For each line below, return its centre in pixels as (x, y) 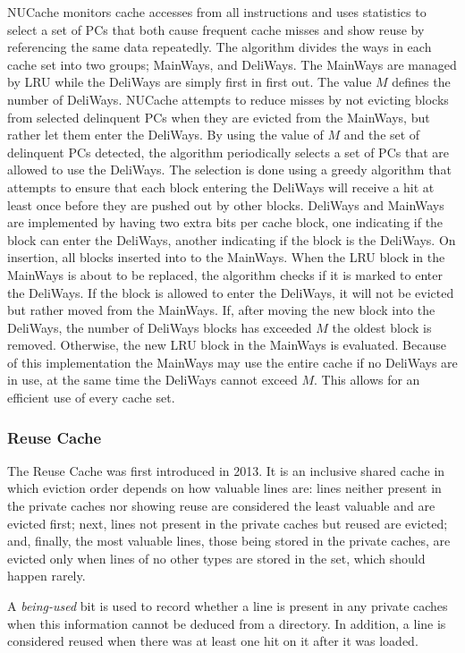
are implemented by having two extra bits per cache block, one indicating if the (225, 222)
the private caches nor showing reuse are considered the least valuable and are (221, 506)
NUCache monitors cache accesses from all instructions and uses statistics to (217, 12)
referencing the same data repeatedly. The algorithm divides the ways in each (220, 47)
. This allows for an (367, 380)
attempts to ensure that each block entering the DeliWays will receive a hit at (221, 187)
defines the (421, 82)
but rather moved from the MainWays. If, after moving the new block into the (221, 310)
